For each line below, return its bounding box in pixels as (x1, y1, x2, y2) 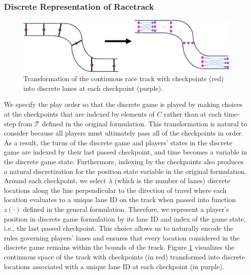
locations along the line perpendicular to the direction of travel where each (4, 185, 227, 195)
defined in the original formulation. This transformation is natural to (42, 118, 247, 128)
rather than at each (164, 109, 222, 119)
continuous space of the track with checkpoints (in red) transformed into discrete (4, 251, 245, 261)
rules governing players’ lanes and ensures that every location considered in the (4, 232, 240, 242)
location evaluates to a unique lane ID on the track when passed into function (4, 194, 236, 205)
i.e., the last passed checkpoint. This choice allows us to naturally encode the (4, 223, 233, 233)
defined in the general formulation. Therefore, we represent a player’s (23, 204, 229, 214)
